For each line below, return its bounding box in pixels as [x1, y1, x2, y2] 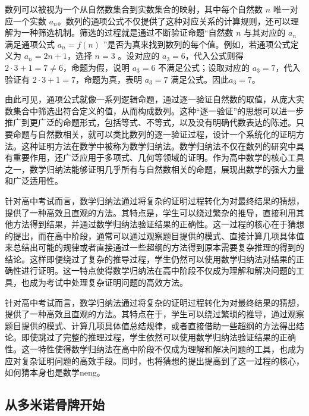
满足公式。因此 [171, 73, 229, 85]
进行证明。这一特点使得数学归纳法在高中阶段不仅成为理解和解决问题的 [21, 264, 296, 277]
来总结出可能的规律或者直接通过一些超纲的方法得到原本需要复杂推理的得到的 [5, 241, 304, 254]
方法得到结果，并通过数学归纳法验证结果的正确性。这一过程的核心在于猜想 [12, 218, 304, 230]
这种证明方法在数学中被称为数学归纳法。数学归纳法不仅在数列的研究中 [21, 139, 296, 152]
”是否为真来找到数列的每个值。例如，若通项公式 [103, 37, 291, 50]
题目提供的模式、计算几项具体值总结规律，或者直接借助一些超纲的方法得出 [5, 319, 296, 331]
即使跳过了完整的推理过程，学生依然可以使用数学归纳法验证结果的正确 [21, 331, 296, 343]
